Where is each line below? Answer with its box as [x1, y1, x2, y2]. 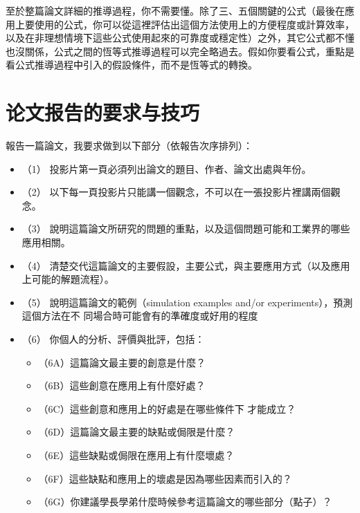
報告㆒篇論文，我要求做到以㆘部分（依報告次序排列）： [6, 138, 253, 153]
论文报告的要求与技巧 [6, 98, 200, 127]
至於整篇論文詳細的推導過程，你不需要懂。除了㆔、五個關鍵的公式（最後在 [6, 3, 345, 17]
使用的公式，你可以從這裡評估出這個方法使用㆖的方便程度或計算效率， [34, 17, 354, 31]
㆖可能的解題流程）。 [21, 272, 114, 286]
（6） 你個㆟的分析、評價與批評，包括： [21, 332, 205, 346]
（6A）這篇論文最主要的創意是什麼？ [38, 355, 206, 369]
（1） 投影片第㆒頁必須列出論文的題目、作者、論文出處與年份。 [21, 161, 312, 176]
